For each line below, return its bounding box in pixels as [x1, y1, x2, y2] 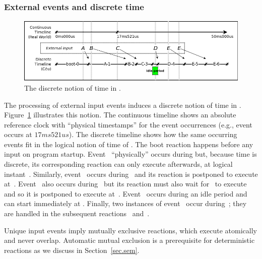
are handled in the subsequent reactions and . [4, 208, 150, 219]
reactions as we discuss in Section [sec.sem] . [4, 244, 140, 255]
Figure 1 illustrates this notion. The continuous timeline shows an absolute [4, 109, 236, 120]
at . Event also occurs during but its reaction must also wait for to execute [4, 178, 247, 189]
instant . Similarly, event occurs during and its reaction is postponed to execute [4, 168, 258, 179]
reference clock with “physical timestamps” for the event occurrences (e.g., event [4, 119, 252, 129]
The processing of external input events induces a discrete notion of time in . [4, 99, 241, 110]
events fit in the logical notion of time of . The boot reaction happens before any [4, 139, 253, 149]
